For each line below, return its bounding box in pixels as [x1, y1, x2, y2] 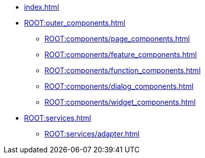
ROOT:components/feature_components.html [44, 50, 197, 59]
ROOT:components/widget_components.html [44, 98, 196, 106]
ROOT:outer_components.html [24, 18, 126, 27]
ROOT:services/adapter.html [44, 129, 140, 138]
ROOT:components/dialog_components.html [44, 82, 194, 91]
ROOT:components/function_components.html [44, 66, 201, 75]
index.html [24, 3, 59, 11]
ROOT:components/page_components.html [44, 34, 190, 43]
